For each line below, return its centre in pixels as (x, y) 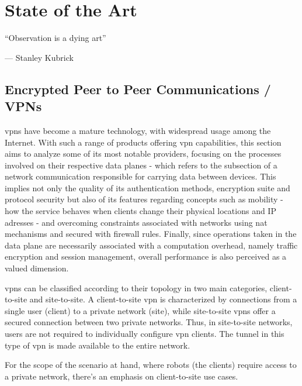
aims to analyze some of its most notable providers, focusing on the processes (143, 154)
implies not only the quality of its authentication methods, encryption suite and (147, 187)
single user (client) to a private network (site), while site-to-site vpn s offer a (140, 310)
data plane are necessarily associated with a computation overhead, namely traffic (151, 245)
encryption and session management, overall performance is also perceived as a (146, 256)
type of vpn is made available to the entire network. (98, 345)
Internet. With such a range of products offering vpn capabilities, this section (143, 142)
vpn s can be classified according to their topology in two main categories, (136, 287)
